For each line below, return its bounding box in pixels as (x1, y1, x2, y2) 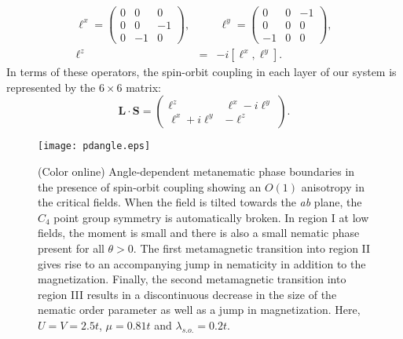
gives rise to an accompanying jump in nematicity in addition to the (38, 255, 366, 272)
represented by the (6, 78, 96, 95)
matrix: (126, 78, 161, 95)
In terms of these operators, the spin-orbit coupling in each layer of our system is (6, 64, 397, 80)
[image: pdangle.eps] (38, 140, 151, 152)
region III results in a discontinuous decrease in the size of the (38, 286, 337, 302)
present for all (38, 240, 104, 257)
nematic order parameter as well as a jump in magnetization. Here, (38, 301, 361, 318)
